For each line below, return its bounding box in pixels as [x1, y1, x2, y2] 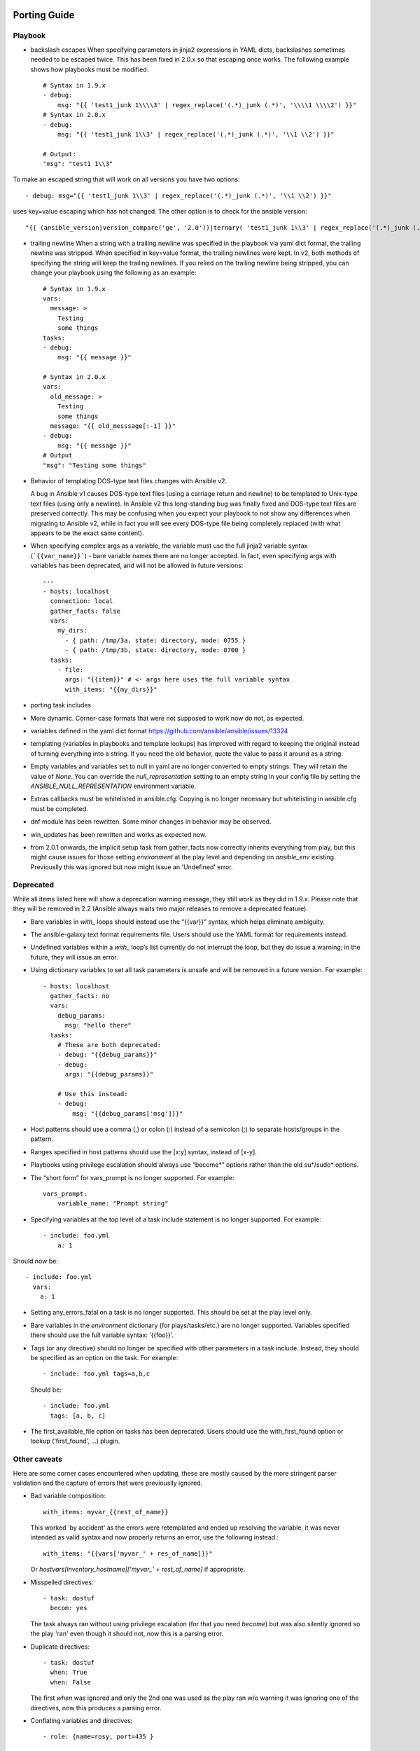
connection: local [50, 597, 113, 605]
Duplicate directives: [30, 1642, 90, 1651]
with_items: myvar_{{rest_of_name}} [43, 1508, 169, 1516]
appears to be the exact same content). [30, 529, 144, 537]
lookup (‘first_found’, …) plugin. [30, 1437, 120, 1446]
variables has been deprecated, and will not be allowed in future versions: [30, 561, 244, 570]
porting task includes [30, 701, 92, 710]
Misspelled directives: [30, 1578, 94, 1586]
